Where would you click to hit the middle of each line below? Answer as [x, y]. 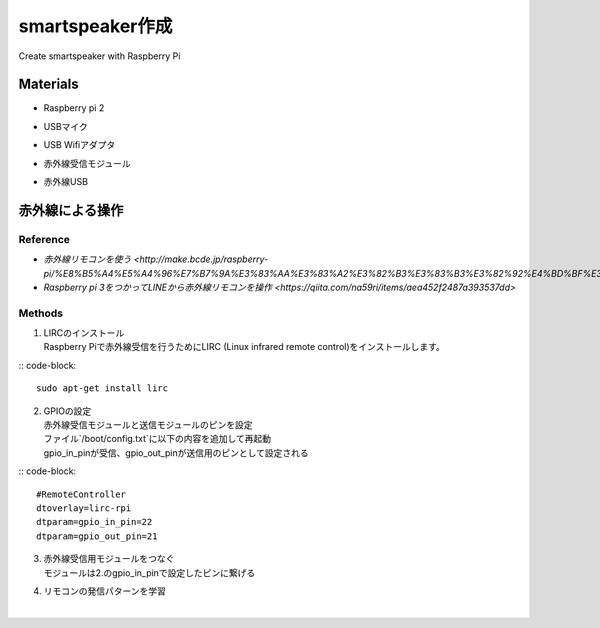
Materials [48, 84]
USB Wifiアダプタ [79, 145]
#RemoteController [81, 494]
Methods [41, 313]
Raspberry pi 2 [74, 108]
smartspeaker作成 [95, 26]
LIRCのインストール [84, 333]
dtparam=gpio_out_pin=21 [97, 536]
